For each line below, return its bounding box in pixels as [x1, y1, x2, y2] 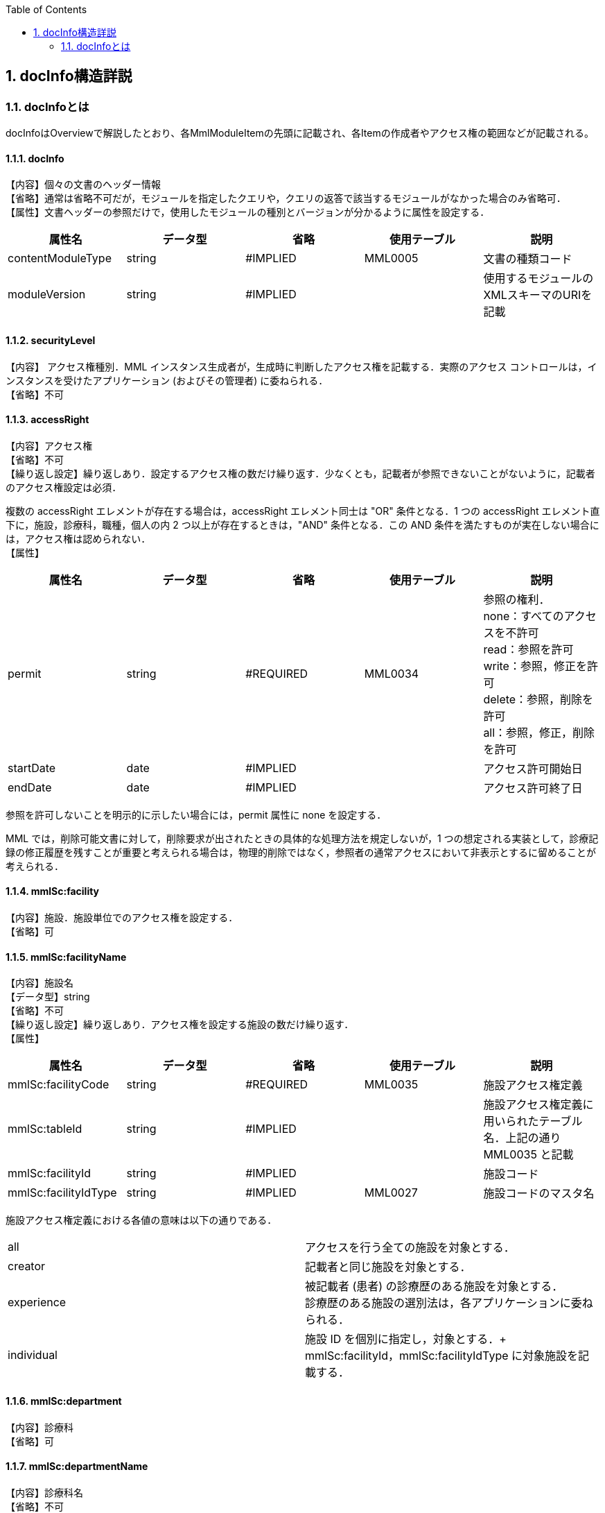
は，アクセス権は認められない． [6, 532, 151, 545]
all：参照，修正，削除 [483, 725, 595, 740]
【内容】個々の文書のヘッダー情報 [6, 178, 161, 191]
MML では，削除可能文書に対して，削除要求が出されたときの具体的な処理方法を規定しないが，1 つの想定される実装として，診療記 [6, 832, 599, 844]
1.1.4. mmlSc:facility [6, 885, 100, 898]
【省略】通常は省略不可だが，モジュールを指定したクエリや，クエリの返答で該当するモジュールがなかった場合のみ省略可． [6, 192, 566, 205]
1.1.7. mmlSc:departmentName [6, 1460, 148, 1473]
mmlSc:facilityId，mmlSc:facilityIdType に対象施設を [305, 1349, 579, 1363]
